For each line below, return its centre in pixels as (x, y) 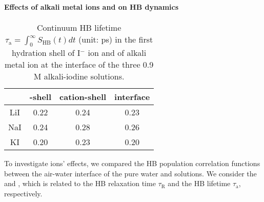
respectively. (23, 193)
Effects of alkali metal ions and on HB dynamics (92, 6)
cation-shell (83, 96)
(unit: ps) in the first (116, 39)
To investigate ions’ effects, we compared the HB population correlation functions (132, 163)
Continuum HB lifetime (79, 27)
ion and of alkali (117, 52)
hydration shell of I (46, 52)
